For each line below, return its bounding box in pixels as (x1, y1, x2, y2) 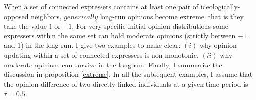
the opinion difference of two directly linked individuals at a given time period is (4, 78, 248, 89)
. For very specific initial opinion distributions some (72, 21, 228, 31)
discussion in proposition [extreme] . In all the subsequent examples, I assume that (4, 69, 253, 79)
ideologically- (200, 1, 240, 11)
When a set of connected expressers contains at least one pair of (4, 1, 199, 11)
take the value (4, 21, 47, 31)
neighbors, (31, 11, 62, 21)
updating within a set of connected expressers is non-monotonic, (4, 49, 199, 60)
